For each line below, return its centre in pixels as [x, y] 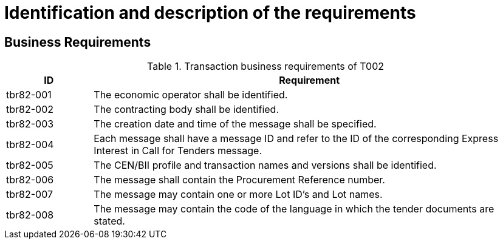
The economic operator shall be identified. [191, 95]
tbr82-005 [30, 165]
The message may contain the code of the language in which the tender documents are [294, 209]
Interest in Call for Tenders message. [178, 151]
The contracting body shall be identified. [186, 110]
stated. [109, 221]
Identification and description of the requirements [210, 13]
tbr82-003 [30, 124]
